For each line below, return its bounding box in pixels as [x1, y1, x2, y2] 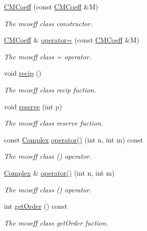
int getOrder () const [4, 201, 68, 211]
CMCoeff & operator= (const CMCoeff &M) [4, 35, 140, 45]
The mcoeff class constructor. [4, 18, 93, 28]
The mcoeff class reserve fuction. [4, 118, 103, 128]
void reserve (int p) [4, 101, 62, 111]
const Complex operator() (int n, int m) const [4, 134, 144, 144]
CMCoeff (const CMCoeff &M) [4, 1, 98, 11]
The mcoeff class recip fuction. [4, 84, 97, 94]
